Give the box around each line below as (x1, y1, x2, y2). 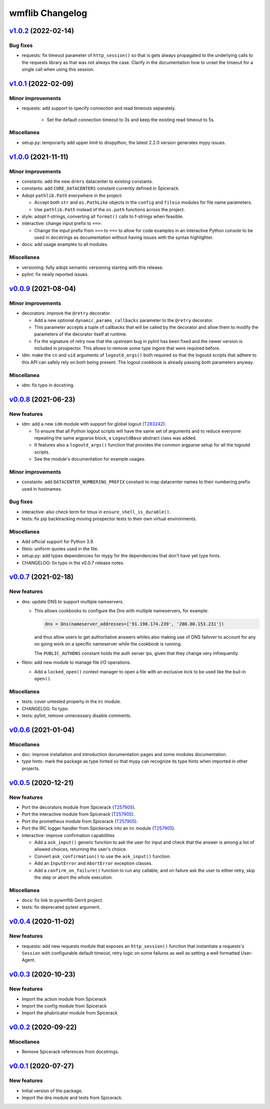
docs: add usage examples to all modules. (21, 241, 108, 247)
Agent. (21, 957, 36, 963)
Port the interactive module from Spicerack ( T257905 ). (21, 811, 135, 817)
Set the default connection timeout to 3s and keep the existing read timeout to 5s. (46, 117, 215, 123)
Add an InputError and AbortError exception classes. (34, 860, 153, 866)
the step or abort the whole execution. (34, 874, 113, 880)
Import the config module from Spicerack (21, 1003, 107, 1009)
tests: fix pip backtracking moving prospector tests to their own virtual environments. (21, 516, 197, 522)
